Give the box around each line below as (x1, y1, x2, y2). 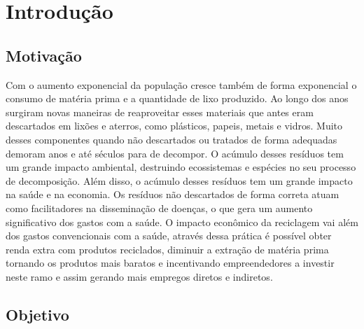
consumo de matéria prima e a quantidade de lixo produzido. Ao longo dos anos (6, 91, 349, 106)
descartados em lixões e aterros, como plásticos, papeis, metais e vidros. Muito (6, 118, 343, 133)
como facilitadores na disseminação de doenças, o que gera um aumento (6, 200, 313, 215)
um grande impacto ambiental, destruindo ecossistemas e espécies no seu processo (6, 160, 356, 174)
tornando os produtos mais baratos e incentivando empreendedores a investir (6, 255, 335, 270)
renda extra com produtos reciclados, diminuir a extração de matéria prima (6, 241, 329, 256)
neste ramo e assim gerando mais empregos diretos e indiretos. (6, 269, 273, 283)
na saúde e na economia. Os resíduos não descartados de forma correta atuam (6, 187, 339, 202)
